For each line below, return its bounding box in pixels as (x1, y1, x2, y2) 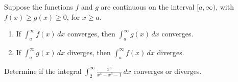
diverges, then (67, 47, 111, 57)
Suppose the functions (4, 2, 73, 12)
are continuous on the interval (101, 2, 195, 12)
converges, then (67, 28, 115, 39)
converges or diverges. (133, 65, 202, 76)
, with (216, 2, 234, 12)
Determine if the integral (4, 65, 82, 76)
